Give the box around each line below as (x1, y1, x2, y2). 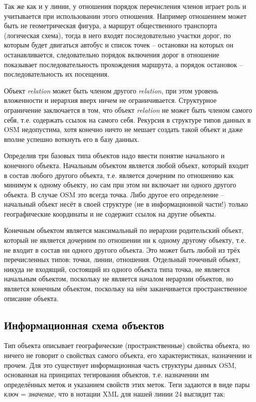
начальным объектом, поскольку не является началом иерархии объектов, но (4, 273, 234, 284)
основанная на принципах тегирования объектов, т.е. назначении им (4, 369, 209, 380)
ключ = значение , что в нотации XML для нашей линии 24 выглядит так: (4, 389, 225, 399)
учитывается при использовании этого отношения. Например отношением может (4, 10, 247, 21)
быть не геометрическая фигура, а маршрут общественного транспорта (4, 20, 218, 31)
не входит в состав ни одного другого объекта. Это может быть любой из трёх (4, 244, 240, 255)
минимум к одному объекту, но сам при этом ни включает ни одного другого (4, 179, 236, 190)
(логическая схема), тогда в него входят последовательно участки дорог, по (4, 30, 231, 40)
